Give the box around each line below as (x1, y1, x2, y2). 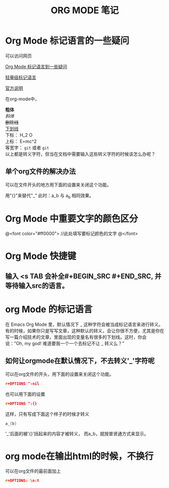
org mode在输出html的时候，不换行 (5, 451, 154, 462)
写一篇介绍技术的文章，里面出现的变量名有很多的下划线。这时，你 (5, 334, 142, 340)
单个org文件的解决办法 (5, 167, 76, 176)
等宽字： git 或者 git (5, 144, 49, 151)
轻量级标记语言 (5, 74, 36, 80)
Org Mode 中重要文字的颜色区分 (5, 213, 138, 224)
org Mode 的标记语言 (5, 304, 93, 315)
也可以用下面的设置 (5, 391, 45, 397)
